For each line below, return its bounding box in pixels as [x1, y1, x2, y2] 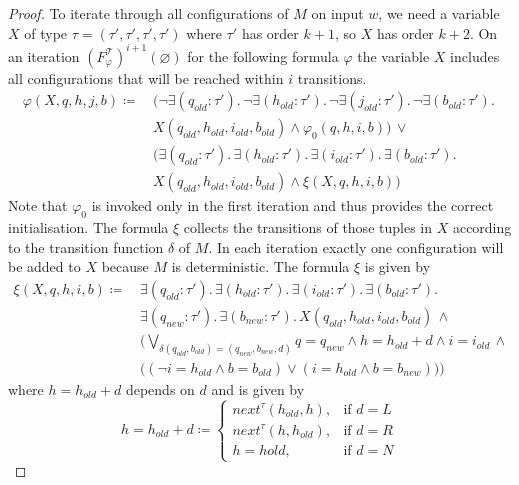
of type [24, 22, 68, 43]
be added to [8, 256, 81, 277]
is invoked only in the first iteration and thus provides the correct [91, 195, 494, 216]
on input [311, 3, 364, 23]
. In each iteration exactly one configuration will [208, 236, 504, 257]
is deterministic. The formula [171, 256, 350, 277]
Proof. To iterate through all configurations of [8, 3, 289, 23]
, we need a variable [378, 3, 500, 23]
